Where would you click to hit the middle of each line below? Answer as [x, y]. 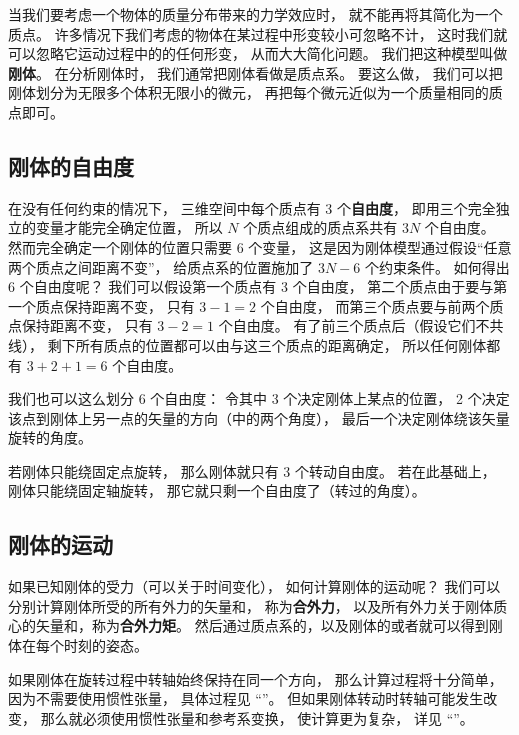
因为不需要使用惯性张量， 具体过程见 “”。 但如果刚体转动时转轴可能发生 [246, 698]
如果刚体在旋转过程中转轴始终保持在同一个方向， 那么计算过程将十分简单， [255, 678]
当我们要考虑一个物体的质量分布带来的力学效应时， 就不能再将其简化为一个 [255, 14]
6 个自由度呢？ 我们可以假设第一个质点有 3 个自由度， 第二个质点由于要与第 [258, 286]
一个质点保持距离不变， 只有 [101, 305]
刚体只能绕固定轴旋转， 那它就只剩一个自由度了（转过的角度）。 [217, 490]
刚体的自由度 [71, 165]
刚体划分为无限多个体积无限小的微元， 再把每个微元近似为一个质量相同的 [248, 92]
